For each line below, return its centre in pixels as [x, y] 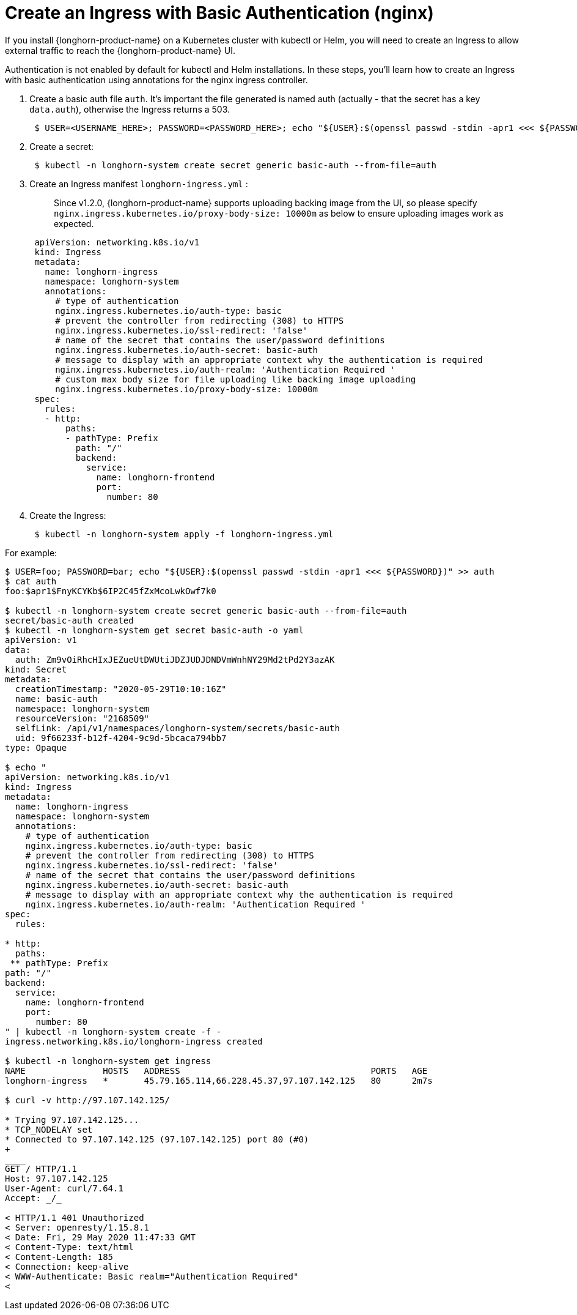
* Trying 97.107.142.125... [72, 1119]
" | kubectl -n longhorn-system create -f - [113, 1031]
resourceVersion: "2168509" [82, 718]
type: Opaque [36, 747]
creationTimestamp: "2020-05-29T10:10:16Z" [121, 689]
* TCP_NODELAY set [49, 1129]
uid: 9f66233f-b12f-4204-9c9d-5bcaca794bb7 [121, 738]
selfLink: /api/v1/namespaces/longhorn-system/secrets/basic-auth [177, 728]
